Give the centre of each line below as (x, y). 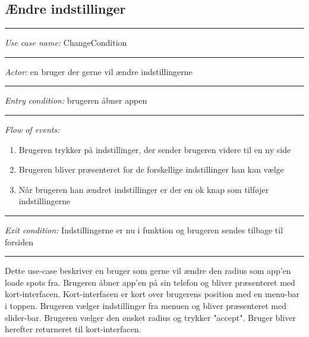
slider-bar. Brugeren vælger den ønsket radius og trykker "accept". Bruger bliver (150, 317)
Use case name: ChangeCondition (66, 43)
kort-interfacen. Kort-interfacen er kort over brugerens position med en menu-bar (152, 294)
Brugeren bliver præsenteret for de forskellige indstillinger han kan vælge (151, 169)
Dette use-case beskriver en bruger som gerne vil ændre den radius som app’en (148, 271)
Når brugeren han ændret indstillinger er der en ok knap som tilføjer (144, 189)
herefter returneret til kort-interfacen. (73, 329)
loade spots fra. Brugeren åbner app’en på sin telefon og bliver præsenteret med (150, 282)
